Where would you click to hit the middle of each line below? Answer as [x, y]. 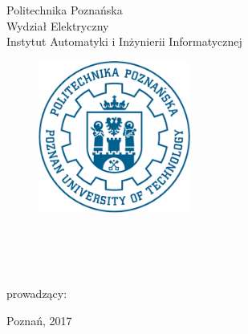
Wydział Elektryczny [58, 25]
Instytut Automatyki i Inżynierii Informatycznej [124, 41]
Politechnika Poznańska [65, 10]
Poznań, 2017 [39, 320]
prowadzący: [37, 293]
